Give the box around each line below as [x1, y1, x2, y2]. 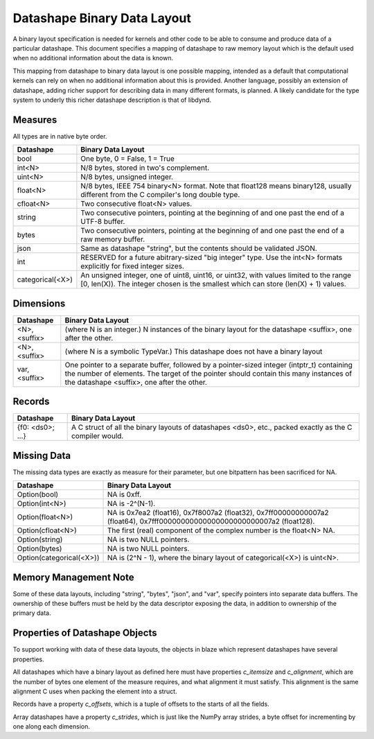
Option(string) [17, 534, 63, 544]
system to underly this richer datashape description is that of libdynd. [12, 96, 211, 104]
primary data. [12, 609, 51, 617]
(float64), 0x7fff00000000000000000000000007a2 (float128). [107, 516, 315, 526]
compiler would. [71, 431, 124, 441]
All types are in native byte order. [12, 132, 107, 140]
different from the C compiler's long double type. [80, 190, 240, 200]
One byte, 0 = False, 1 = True [80, 154, 175, 164]
